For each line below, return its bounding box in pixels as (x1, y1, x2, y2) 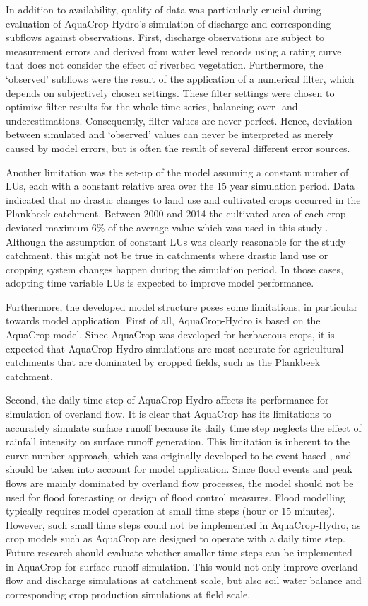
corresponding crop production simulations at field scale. (6, 586, 251, 601)
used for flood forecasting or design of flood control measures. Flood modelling (6, 489, 345, 504)
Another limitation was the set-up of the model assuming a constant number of (6, 164, 349, 179)
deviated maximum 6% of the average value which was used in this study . (6, 219, 328, 234)
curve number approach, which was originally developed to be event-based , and (6, 447, 352, 462)
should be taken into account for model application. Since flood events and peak (6, 462, 353, 476)
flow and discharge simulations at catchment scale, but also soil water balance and (6, 573, 362, 588)
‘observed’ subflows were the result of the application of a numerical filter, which (6, 71, 355, 86)
